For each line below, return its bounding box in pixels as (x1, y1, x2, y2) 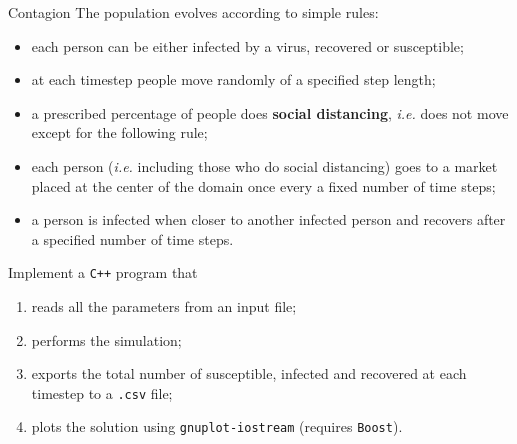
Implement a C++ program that (8, 262, 198, 283)
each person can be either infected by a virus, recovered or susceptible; (31, 35, 464, 56)
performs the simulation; (31, 329, 182, 350)
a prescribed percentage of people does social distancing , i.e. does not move (31, 102, 509, 123)
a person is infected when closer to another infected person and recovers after (31, 209, 506, 230)
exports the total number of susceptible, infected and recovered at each (31, 363, 467, 384)
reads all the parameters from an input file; (31, 296, 297, 316)
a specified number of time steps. (31, 228, 234, 249)
